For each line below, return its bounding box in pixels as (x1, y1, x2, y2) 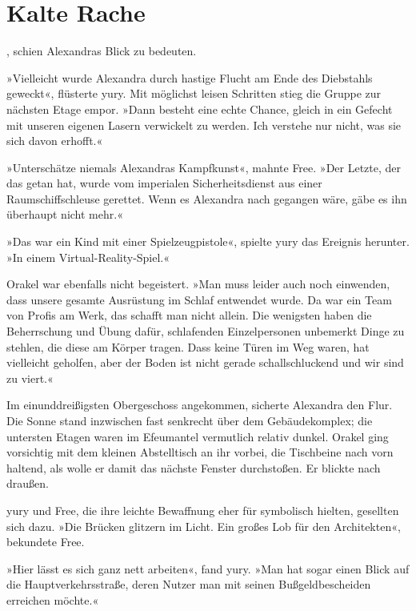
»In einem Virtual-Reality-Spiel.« (6, 248, 170, 265)
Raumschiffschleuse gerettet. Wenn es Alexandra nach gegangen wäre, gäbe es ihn (6, 190, 407, 207)
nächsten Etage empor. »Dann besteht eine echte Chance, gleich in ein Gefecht (6, 100, 393, 117)
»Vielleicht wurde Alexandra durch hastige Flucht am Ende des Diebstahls (6, 69, 373, 86)
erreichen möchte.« (6, 591, 99, 608)
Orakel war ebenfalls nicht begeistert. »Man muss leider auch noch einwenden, (6, 275, 390, 292)
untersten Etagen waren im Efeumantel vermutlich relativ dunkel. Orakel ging (6, 428, 389, 444)
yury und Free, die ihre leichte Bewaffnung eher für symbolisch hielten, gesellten (6, 501, 399, 518)
